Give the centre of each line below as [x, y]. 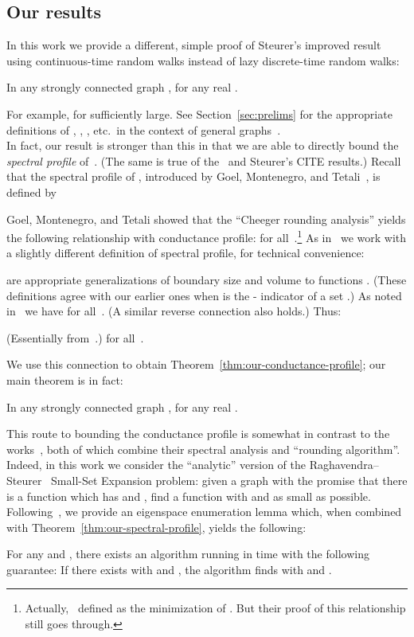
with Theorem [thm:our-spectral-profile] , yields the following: [156, 527]
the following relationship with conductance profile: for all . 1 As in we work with [207, 236]
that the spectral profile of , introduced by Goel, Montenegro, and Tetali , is [193, 176]
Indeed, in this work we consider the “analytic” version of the [156, 465]
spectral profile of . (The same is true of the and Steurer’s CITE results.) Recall [204, 160]
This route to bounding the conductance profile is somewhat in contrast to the [198, 434]
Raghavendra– [344, 465]
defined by [32, 191]
